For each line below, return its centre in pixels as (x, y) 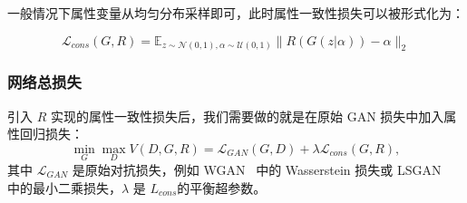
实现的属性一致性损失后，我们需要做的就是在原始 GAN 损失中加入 (247, 116)
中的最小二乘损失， (64, 187)
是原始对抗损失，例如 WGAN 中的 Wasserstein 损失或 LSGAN (257, 170)
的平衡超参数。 (222, 187)
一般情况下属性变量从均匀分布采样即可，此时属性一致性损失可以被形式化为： (236, 13)
